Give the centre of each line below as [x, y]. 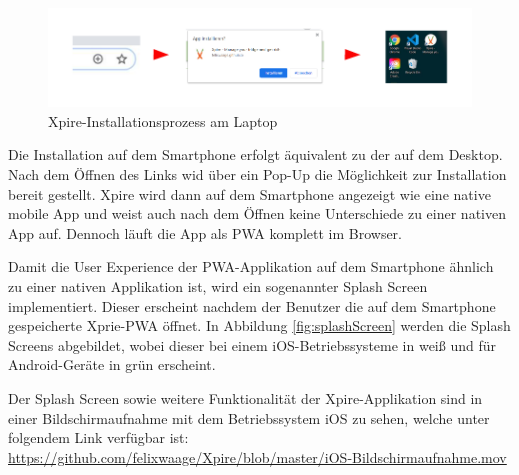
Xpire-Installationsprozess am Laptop [163, 120]
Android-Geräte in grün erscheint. [112, 364]
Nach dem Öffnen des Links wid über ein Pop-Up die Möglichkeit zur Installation [257, 173]
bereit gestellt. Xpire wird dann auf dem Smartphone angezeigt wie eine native [249, 193]
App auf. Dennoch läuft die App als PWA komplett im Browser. [205, 232]
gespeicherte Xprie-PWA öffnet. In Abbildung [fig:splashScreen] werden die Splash [259, 325]
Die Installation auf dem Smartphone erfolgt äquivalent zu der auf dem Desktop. [255, 154]
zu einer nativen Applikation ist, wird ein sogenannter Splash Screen [218, 285]
